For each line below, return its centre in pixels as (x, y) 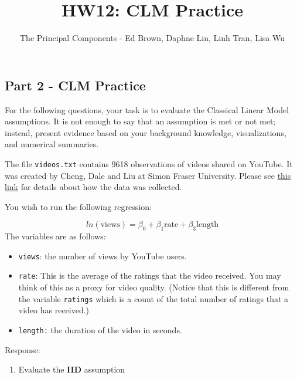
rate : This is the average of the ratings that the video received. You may (150, 275)
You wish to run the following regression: (78, 206)
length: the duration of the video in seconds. (100, 329)
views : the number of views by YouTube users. (103, 256)
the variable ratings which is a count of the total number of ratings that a (153, 298)
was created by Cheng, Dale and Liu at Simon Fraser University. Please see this (148, 175)
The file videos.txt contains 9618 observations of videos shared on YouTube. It (149, 163)
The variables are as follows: (55, 236)
